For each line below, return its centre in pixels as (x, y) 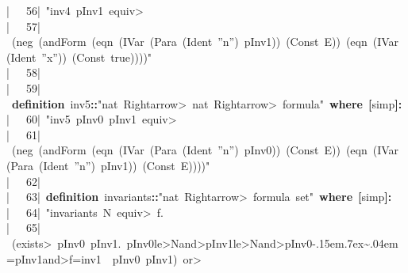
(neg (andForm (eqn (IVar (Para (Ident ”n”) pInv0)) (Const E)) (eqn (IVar (206, 150)
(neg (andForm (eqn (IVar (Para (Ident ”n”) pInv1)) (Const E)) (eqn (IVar (206, 42)
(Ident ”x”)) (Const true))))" (79, 57)
